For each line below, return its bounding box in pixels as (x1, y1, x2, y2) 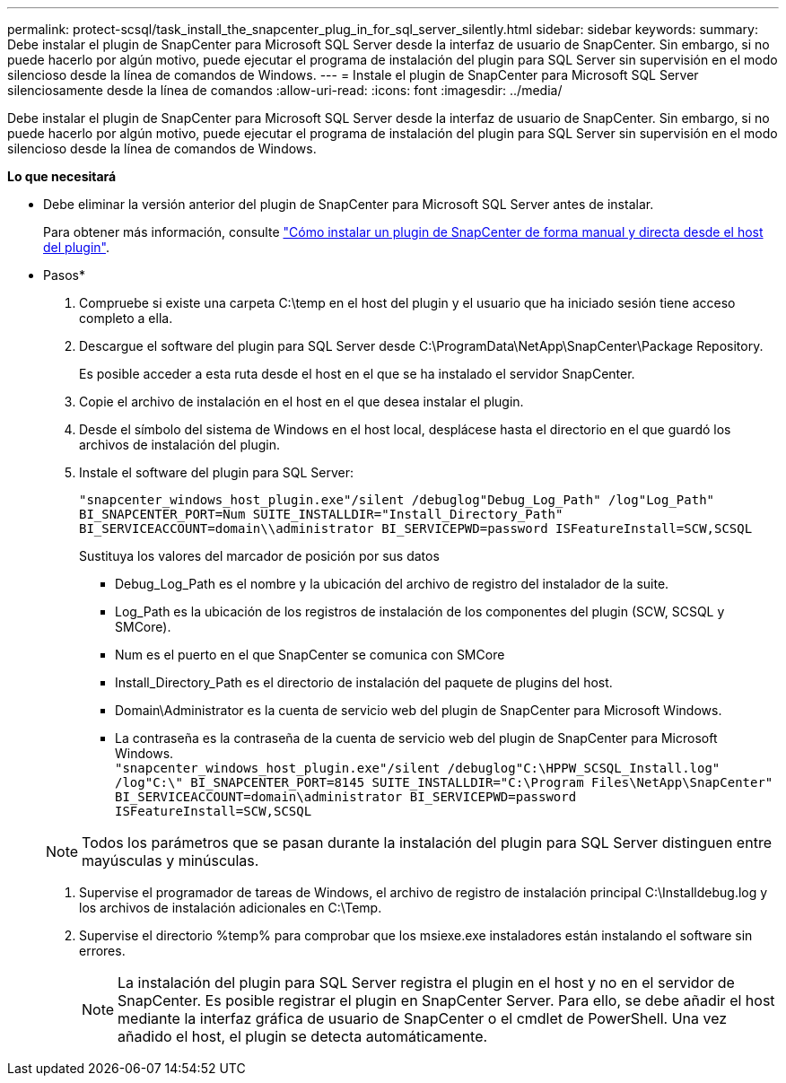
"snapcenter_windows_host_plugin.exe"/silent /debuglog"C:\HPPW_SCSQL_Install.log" (115, 761, 720, 775)
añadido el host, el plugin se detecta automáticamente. (118, 1027, 488, 1045)
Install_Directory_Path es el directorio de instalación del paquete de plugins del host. (115, 675, 613, 690)
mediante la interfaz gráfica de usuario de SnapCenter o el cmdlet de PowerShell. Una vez (118, 1009, 728, 1027)
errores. (79, 943, 126, 958)
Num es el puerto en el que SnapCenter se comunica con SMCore (115, 647, 505, 662)
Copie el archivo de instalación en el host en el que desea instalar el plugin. (79, 394, 524, 409)
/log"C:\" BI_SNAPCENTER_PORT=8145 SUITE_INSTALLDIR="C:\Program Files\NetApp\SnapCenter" (115, 775, 773, 790)
